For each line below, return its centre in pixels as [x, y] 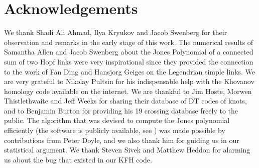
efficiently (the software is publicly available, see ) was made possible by [115, 130]
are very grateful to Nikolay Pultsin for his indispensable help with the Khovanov [129, 81]
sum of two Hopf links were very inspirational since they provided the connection [129, 61]
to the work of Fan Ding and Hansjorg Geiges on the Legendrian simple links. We [130, 71]
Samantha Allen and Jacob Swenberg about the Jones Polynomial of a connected [129, 52]
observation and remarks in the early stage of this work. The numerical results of [129, 42]
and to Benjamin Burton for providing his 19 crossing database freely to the [121, 110]
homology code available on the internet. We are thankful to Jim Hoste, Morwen [128, 91]
